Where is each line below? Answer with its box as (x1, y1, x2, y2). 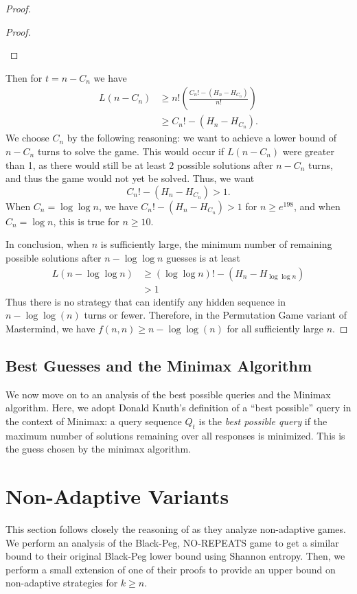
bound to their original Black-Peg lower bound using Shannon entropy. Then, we (5, 549, 345, 563)
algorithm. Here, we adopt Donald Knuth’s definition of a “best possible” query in (5, 400, 352, 415)
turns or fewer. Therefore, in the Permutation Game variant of (84, 308, 347, 322)
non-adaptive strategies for (5, 575, 118, 590)
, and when (293, 198, 341, 213)
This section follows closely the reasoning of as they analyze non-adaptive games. (5, 521, 346, 536)
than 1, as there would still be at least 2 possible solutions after (5, 157, 273, 172)
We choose (5, 130, 49, 145)
